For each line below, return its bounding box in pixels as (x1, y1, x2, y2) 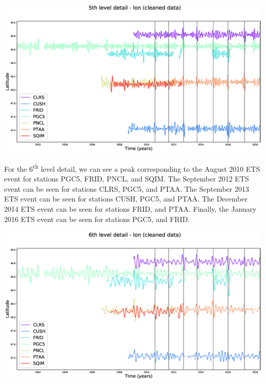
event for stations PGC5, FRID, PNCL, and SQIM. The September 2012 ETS (4, 173, 249, 184)
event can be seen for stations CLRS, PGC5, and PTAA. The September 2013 (4, 183, 249, 194)
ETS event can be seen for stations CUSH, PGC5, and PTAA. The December (4, 193, 248, 204)
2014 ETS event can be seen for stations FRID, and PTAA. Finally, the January (4, 204, 257, 214)
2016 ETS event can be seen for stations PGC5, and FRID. (4, 213, 190, 224)
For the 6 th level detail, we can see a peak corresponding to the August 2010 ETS (4, 162, 260, 174)
